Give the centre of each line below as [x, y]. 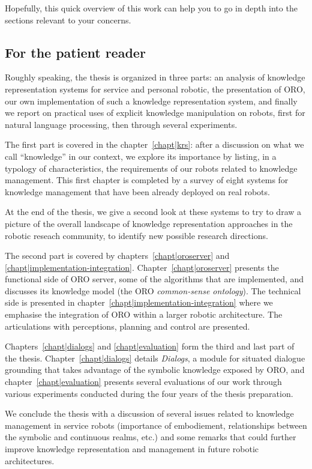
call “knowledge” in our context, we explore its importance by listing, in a [141, 156]
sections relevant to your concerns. [68, 20]
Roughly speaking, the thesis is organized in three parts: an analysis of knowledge [155, 77]
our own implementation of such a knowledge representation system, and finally [151, 101]
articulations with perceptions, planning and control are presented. [127, 326]
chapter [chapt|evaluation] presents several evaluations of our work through [143, 382]
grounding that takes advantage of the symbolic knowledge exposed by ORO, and [155, 370]
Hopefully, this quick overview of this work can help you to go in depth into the [151, 8]
